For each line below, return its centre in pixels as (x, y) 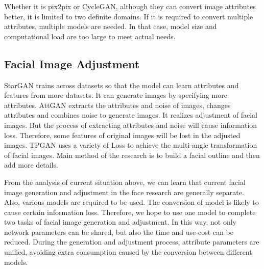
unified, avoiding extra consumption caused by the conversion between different (128, 252)
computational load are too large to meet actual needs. (90, 36)
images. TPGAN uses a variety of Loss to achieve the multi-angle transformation (131, 145)
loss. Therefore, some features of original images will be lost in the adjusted (122, 135)
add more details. (31, 165)
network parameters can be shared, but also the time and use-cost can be (119, 232)
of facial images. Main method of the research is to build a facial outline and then (132, 155)
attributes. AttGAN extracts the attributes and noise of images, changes (117, 105)
